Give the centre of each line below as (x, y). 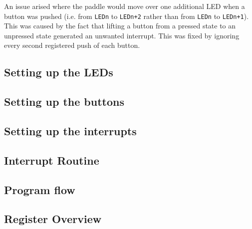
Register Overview (53, 219)
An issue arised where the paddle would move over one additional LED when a (125, 6)
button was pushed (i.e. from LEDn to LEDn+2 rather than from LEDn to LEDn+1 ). (126, 16)
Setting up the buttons (64, 102)
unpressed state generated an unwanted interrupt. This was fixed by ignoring (122, 35)
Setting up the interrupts (70, 130)
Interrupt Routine (52, 160)
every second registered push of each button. (72, 45)
